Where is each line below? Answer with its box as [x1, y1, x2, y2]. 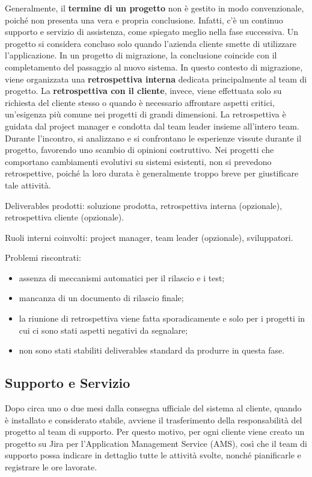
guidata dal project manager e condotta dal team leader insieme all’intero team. [5, 119, 299, 132]
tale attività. [5, 178, 51, 191]
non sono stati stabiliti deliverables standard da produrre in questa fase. [19, 344, 285, 357]
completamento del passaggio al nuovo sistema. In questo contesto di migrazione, [5, 60, 303, 73]
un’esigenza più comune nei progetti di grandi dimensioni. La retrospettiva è [5, 108, 286, 120]
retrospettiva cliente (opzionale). [5, 211, 124, 223]
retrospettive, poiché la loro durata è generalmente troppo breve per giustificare [5, 167, 299, 179]
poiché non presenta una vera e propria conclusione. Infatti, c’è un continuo [5, 13, 283, 26]
